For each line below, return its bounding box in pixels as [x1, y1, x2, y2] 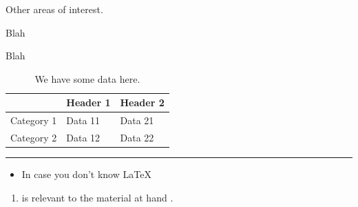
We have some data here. [34, 71, 140, 86]
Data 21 [120, 113, 154, 128]
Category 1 [10, 113, 57, 128]
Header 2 [120, 95, 165, 110]
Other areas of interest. [6, 2, 103, 16]
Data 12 [66, 130, 101, 145]
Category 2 [10, 130, 57, 145]
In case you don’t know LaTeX [21, 167, 151, 181]
